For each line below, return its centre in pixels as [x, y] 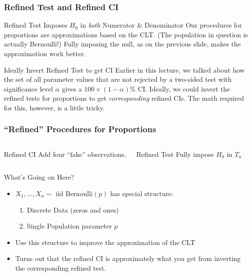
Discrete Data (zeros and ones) [73, 209]
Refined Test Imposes [36, 25]
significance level [29, 88]
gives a [72, 88]
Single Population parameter [69, 226]
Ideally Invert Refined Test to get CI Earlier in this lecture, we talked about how [124, 69]
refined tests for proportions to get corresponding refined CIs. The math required [124, 98]
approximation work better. [45, 53]
